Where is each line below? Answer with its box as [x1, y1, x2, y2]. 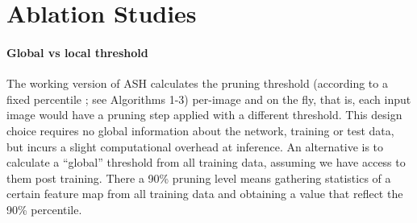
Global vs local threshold [6, 43, 148, 60]
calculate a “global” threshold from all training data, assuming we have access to [6, 154, 406, 171]
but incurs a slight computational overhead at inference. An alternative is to [6, 138, 384, 155]
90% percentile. [6, 200, 82, 217]
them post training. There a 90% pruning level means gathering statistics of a [6, 169, 391, 186]
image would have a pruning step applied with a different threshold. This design [6, 106, 402, 123]
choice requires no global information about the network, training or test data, [6, 122, 394, 138]
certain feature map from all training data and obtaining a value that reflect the [6, 185, 403, 202]
